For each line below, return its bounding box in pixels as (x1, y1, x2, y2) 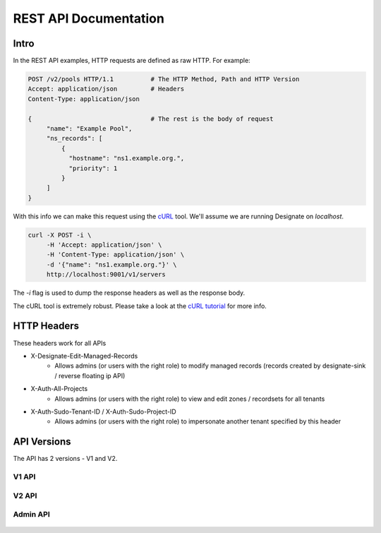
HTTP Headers (13, 320, 79, 332)
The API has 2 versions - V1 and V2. (13, 455, 118, 463)
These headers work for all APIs (13, 339, 107, 347)
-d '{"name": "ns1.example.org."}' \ (46, 260, 177, 269)
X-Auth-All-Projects (30, 385, 88, 393)
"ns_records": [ (46, 134, 103, 143)
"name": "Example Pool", (46, 124, 133, 132)
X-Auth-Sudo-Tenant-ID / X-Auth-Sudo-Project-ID (30, 407, 176, 416)
